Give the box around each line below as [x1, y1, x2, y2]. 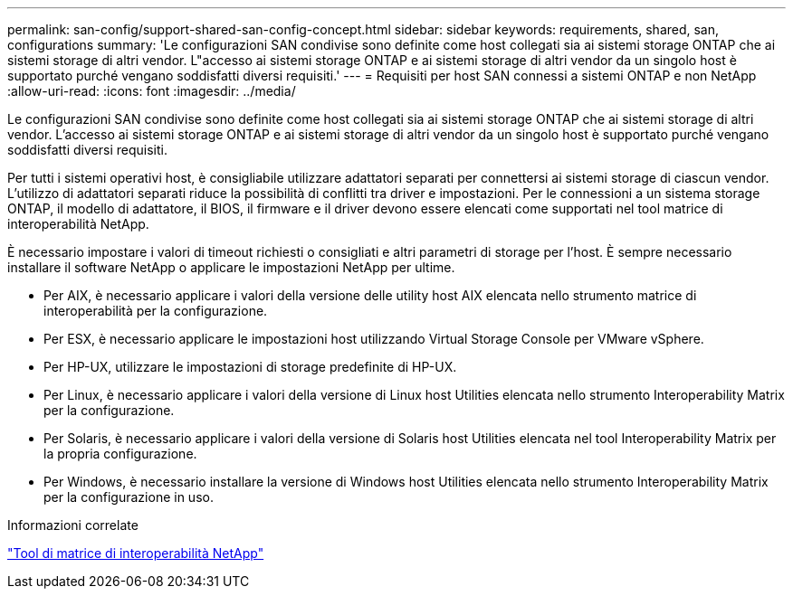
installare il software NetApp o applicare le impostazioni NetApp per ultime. [7, 260, 455, 275]
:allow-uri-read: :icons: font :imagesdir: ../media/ [7, 83, 296, 99]
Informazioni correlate [7, 517, 139, 533]
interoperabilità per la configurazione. [43, 303, 268, 318]
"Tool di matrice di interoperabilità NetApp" [7, 545, 264, 561]
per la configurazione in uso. [43, 489, 214, 505]
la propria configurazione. [43, 446, 197, 461]
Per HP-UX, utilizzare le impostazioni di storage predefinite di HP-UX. [43, 359, 457, 374]
